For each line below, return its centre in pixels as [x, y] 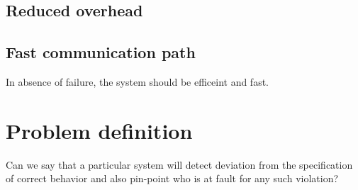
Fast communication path [101, 52]
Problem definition [99, 130]
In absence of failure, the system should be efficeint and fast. [138, 81]
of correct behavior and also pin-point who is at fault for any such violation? [172, 178]
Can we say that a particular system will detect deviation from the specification [179, 164]
